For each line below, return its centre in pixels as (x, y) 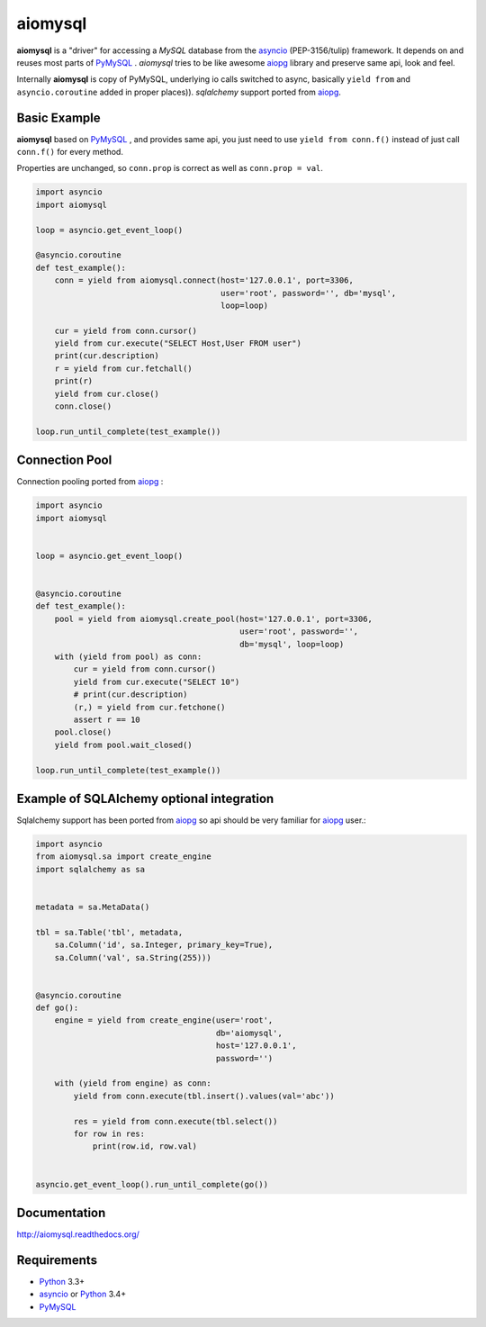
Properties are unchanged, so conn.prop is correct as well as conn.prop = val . (170, 168)
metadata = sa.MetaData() (93, 907)
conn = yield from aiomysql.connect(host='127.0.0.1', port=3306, (204, 280)
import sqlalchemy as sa (90, 869)
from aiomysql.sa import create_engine (123, 857)
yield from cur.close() (107, 393)
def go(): (57, 1008)
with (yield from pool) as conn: (128, 656)
